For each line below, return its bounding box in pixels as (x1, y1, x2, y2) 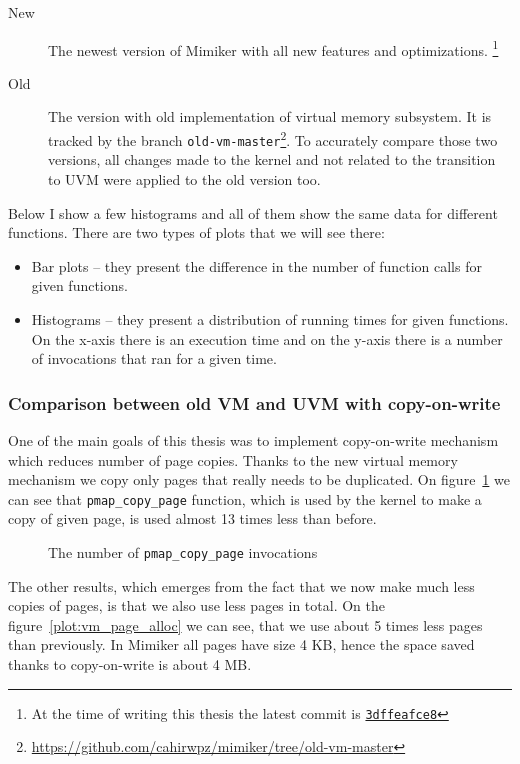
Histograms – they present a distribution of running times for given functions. (31, 308, 509, 329)
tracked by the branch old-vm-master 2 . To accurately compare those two (48, 127, 498, 150)
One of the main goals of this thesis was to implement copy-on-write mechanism (8, 429, 499, 450)
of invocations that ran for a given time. (31, 348, 277, 369)
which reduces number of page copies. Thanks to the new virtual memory (8, 449, 458, 470)
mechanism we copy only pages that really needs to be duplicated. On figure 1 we (8, 469, 510, 490)
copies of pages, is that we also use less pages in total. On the (8, 595, 385, 616)
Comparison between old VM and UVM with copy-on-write (8, 390, 501, 415)
